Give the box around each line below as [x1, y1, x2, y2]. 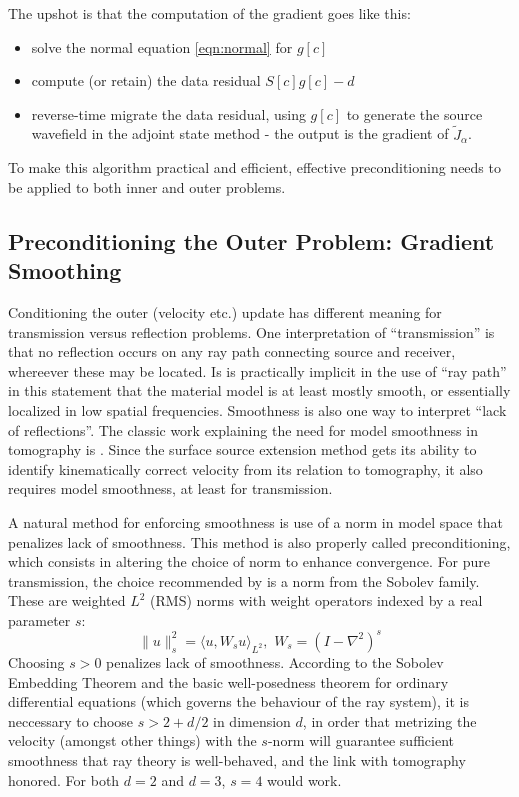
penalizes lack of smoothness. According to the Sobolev [106, 651, 444, 672]
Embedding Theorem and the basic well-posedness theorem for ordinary [8, 671, 449, 692]
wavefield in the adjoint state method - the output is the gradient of [31, 123, 449, 144]
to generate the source [346, 103, 483, 124]
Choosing [8, 651, 65, 672]
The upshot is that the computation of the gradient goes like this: [8, 3, 411, 23]
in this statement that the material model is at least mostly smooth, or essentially [8, 380, 511, 401]
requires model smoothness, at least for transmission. [8, 478, 333, 499]
